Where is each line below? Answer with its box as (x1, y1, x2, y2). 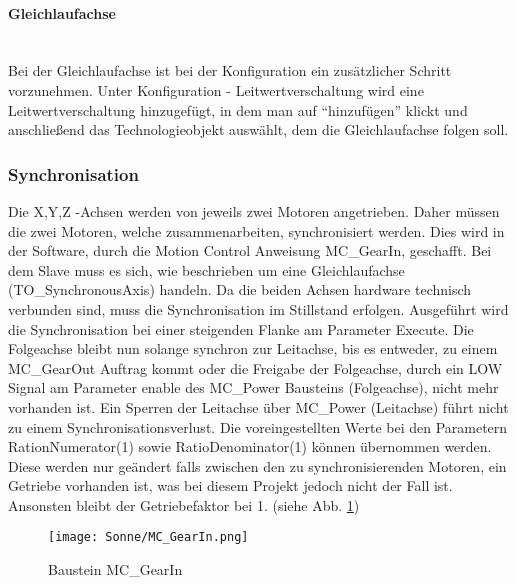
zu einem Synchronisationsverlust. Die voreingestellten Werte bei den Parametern (8, 416, 508, 437)
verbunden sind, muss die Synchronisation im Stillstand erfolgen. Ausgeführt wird (8, 298, 509, 319)
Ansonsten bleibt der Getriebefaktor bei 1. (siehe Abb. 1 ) (8, 494, 360, 515)
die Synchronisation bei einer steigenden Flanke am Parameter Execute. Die (8, 318, 474, 339)
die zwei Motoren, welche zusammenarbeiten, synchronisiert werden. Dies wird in (8, 220, 505, 241)
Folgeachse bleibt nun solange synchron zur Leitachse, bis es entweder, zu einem (8, 338, 498, 359)
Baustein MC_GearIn (48, 559, 183, 580)
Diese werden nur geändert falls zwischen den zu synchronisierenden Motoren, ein (8, 455, 507, 476)
